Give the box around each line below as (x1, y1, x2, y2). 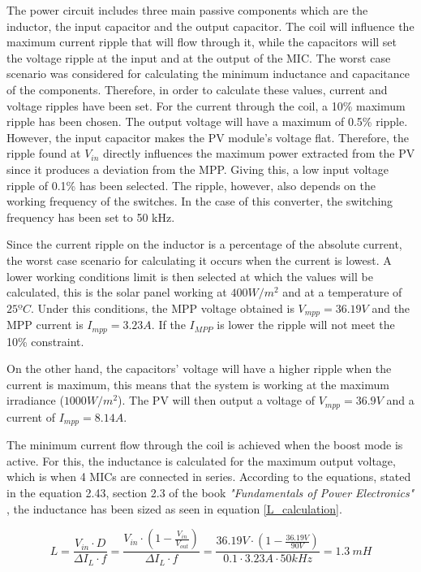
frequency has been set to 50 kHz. (6, 208, 175, 225)
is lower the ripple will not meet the (217, 316, 395, 333)
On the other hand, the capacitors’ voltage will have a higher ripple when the (6, 360, 392, 377)
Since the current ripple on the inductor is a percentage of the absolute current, (6, 236, 402, 253)
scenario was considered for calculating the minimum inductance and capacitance (6, 65, 410, 82)
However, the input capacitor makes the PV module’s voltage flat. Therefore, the (6, 128, 409, 145)
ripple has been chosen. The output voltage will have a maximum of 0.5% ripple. (6, 113, 408, 130)
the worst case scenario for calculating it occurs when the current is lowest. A (6, 251, 392, 268)
